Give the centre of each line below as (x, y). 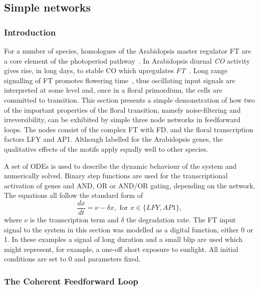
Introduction (30, 32)
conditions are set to (35, 259)
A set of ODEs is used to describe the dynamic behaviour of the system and (121, 166)
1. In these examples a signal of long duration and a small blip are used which (124, 239)
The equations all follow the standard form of (74, 195)
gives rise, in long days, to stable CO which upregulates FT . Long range (116, 70)
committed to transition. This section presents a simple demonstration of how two (129, 99)
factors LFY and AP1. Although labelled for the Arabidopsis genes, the (114, 139)
